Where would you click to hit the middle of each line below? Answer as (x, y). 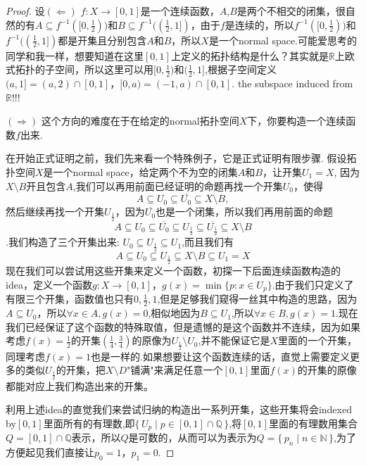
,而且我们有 (208, 242)
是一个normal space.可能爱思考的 (283, 40)
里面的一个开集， (318, 340)
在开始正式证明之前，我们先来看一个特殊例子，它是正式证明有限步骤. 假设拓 (181, 158)
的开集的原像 (327, 370)
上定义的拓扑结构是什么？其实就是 (250, 55)
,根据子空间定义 (241, 69)
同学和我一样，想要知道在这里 (75, 55)
